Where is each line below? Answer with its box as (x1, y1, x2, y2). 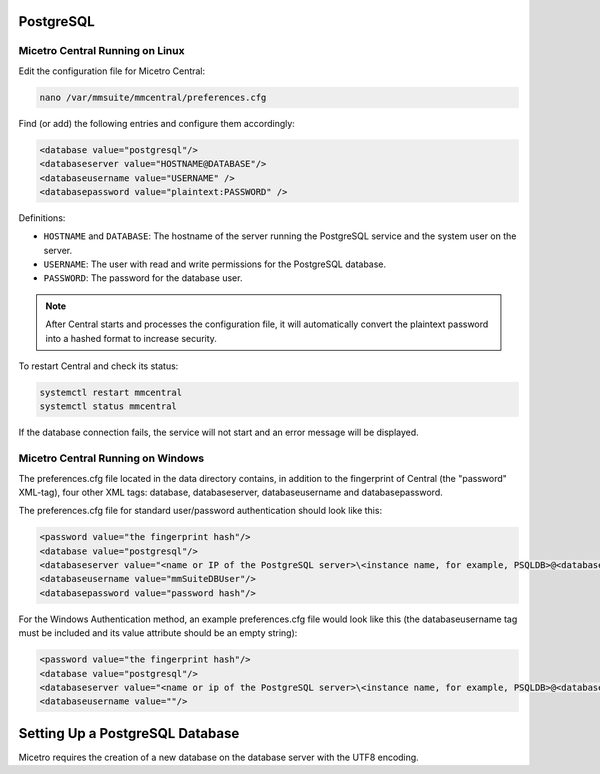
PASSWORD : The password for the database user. (43, 272, 243, 284)
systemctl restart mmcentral (39, 386, 183, 398)
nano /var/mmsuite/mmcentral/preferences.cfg (39, 91, 267, 103)
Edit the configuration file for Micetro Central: (18, 65, 206, 77)
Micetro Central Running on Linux (18, 44, 185, 58)
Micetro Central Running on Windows (18, 451, 205, 465)
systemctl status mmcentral (39, 401, 177, 412)
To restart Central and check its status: (18, 360, 179, 372)
